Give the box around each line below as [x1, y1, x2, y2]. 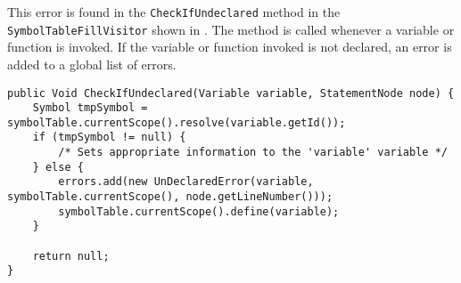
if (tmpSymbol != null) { [32, 131, 186, 144]
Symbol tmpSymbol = [32, 101, 148, 115]
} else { [32, 160, 84, 174]
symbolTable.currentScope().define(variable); [58, 205, 340, 218]
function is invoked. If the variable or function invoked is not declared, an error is [7, 37, 452, 56]
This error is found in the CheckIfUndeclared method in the [7, 3, 341, 20]
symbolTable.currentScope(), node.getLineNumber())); [7, 190, 333, 204]
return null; [32, 249, 110, 263]
